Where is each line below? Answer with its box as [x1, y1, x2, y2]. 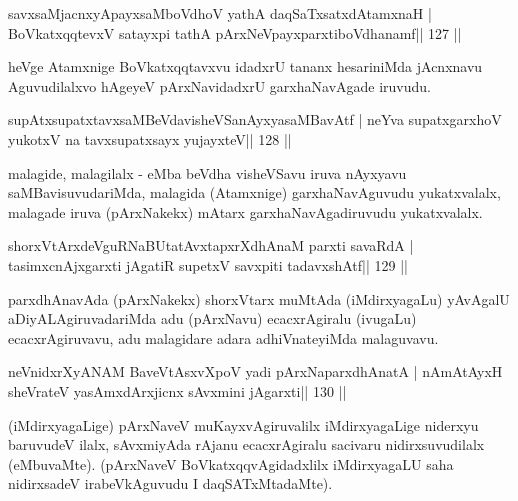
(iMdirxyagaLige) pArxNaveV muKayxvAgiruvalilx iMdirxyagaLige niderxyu [8, 414, 479, 435]
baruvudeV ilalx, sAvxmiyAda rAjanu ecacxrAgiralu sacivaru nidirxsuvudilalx [8, 434, 485, 455]
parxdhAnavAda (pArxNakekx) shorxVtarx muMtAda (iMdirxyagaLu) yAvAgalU [8, 288, 510, 309]
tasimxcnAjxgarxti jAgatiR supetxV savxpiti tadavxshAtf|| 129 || [8, 254, 408, 275]
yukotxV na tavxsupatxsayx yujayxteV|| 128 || [8, 128, 292, 149]
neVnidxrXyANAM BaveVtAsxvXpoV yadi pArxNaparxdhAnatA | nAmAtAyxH [8, 361, 503, 382]
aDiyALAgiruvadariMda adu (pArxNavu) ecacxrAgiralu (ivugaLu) [8, 308, 417, 329]
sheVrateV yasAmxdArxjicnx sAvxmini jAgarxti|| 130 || [8, 380, 347, 401]
